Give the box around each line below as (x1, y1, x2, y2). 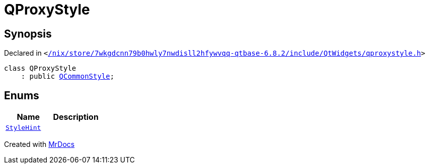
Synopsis (4, 27, 52, 40)
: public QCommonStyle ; (21, 72, 115, 81)
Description (53, 112, 99, 122)
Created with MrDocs (4, 140, 75, 149)
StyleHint (6, 124, 41, 132)
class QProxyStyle (4, 64, 76, 73)
